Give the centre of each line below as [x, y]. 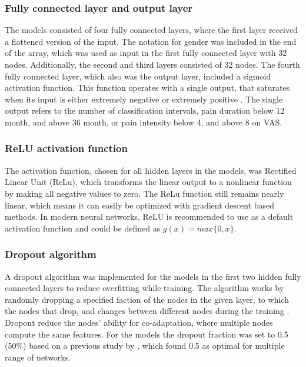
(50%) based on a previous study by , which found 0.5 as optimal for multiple [145, 345]
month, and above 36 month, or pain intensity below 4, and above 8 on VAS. [144, 122]
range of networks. [38, 357]
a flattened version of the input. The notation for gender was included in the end [151, 41]
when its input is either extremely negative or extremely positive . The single [144, 99]
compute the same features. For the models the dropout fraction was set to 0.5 [147, 334]
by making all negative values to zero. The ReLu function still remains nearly [144, 193]
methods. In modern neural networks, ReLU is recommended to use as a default [149, 216]
